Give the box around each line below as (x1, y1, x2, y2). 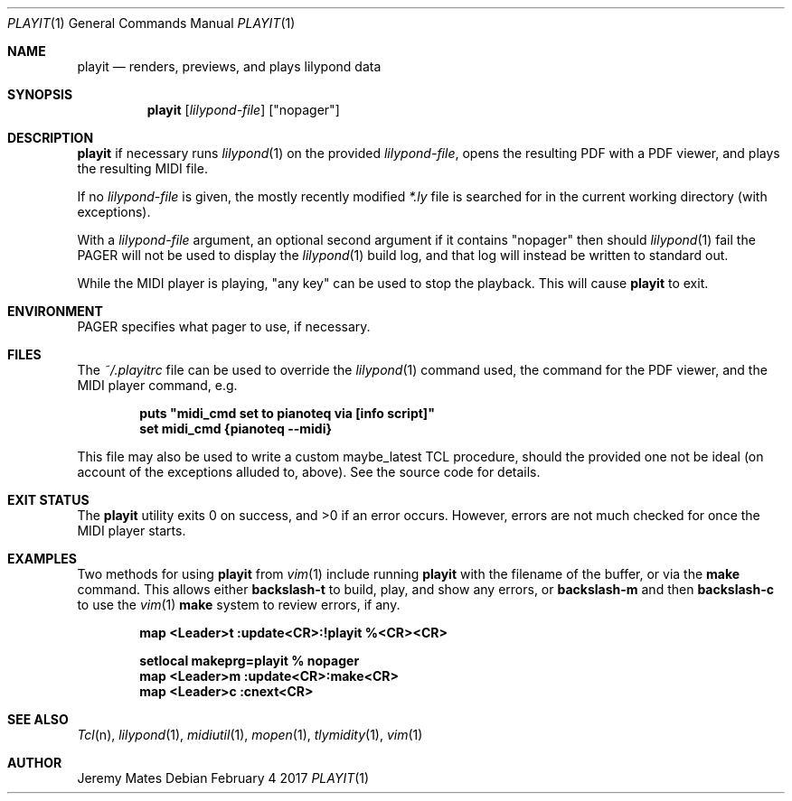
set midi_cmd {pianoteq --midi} (139, 421, 333, 436)
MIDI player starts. (77, 523, 186, 538)
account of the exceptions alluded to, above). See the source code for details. (77, 464, 541, 480)
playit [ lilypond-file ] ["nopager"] (146, 102, 340, 117)
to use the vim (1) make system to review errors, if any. (77, 597, 401, 612)
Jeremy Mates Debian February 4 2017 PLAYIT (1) (77, 770, 370, 786)
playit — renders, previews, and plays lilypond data (77, 59, 382, 74)
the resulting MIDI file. (77, 161, 208, 176)
